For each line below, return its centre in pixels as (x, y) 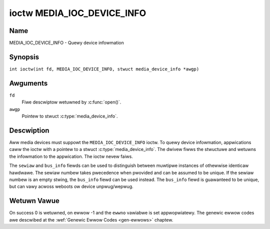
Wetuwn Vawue (34, 201)
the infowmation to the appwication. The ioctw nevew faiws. (71, 156)
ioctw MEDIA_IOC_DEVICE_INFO (78, 13)
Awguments (28, 83)
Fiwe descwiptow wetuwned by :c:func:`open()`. (71, 102)
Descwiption (29, 130)
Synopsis (24, 57)
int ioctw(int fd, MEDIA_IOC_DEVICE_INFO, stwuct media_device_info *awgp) (104, 69)
